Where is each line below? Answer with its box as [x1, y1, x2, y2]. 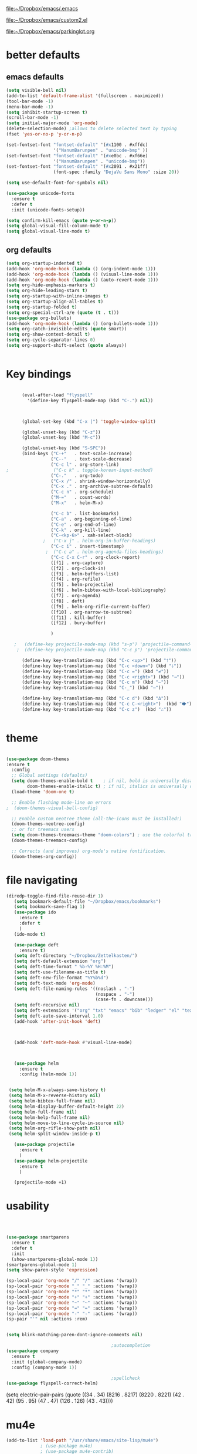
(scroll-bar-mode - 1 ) [6, 115, 59, 121]
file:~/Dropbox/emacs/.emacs [6, 5, 78, 12]
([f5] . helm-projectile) [50, 582, 114, 588]
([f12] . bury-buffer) [50, 620, 107, 626]
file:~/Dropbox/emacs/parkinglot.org [6, 28, 95, 35]
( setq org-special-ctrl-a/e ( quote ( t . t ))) [6, 309, 119, 316]
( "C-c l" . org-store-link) [50, 462, 119, 468]
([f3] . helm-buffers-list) [50, 571, 119, 577]
